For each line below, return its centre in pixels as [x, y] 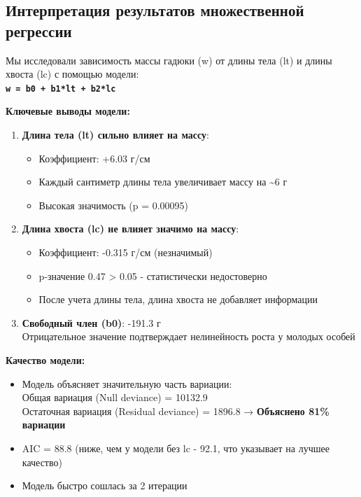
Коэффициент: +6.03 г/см [94, 158]
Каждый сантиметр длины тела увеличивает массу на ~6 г [163, 182]
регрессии [39, 30]
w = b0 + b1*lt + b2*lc [61, 89]
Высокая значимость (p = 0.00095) [114, 205]
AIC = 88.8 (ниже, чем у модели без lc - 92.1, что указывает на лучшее [176, 448]
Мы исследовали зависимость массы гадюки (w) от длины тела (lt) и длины [169, 60]
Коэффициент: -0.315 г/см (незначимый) [126, 252]
